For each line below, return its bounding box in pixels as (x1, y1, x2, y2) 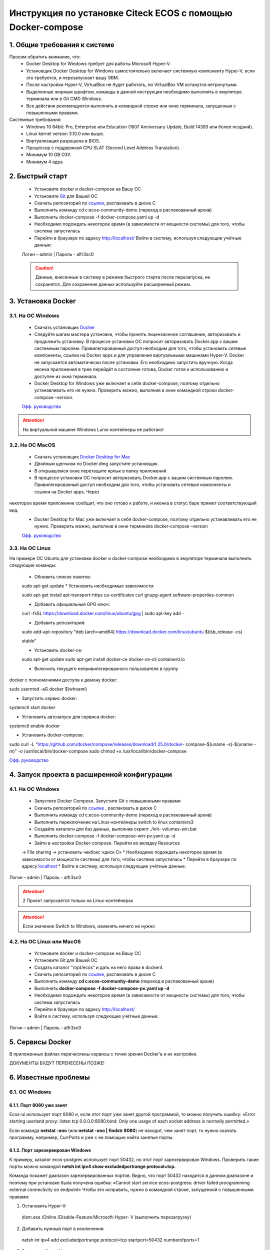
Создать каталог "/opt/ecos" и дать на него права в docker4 (34, 964, 163, 970)
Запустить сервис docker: (21, 695, 77, 701)
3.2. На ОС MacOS (9, 441, 55, 448)
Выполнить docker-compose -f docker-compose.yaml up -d (34, 214, 159, 220)
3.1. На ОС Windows (9, 312, 59, 319)
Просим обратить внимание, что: (9, 53, 81, 59)
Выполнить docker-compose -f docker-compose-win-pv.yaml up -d (34, 833, 175, 839)
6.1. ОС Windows (9, 1088, 51, 1095)
